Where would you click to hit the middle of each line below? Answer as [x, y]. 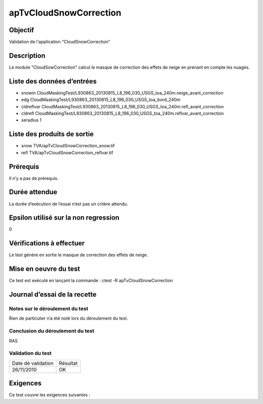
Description [27, 55]
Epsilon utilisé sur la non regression [64, 218]
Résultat [68, 363]
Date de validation [33, 363]
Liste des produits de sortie [51, 134]
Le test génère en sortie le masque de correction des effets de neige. [78, 255]
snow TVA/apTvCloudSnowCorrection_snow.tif [68, 146]
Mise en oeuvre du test [45, 269]
